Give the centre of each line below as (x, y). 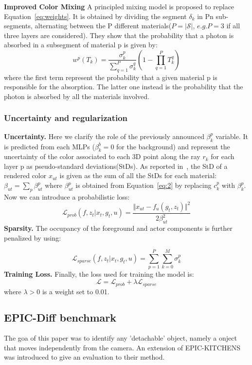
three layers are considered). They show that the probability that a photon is (119, 35)
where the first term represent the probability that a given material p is (111, 77)
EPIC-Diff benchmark (60, 317)
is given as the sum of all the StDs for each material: (138, 175)
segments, (18, 26)
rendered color (25, 175)
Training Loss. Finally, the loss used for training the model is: (99, 274)
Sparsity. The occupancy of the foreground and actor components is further (118, 228)
